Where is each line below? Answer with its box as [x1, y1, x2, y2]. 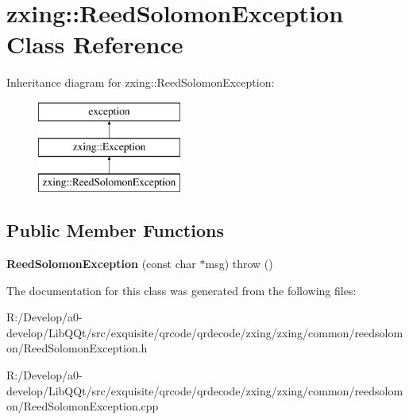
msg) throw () [205, 255, 273, 272]
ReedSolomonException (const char [6, 255, 196, 272]
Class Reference [6, 28, 183, 60]
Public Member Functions [6, 218, 224, 243]
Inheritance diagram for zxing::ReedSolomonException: [6, 74, 275, 91]
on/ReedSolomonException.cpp [6, 398, 159, 414]
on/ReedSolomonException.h [6, 340, 148, 356]
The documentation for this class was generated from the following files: [6, 282, 357, 298]
